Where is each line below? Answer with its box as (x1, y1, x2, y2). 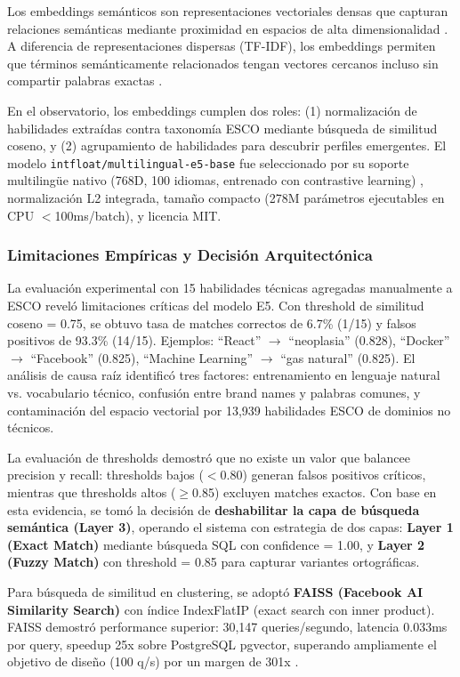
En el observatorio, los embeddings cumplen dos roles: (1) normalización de (7, 101, 417, 119)
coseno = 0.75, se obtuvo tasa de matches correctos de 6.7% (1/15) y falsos (7, 313, 416, 332)
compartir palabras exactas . (7, 71, 163, 90)
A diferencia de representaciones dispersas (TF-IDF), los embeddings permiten (7, 36, 436, 55)
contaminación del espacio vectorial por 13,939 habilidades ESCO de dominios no (7, 400, 451, 419)
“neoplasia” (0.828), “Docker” (288, 331, 450, 350)
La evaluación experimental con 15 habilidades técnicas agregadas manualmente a (7, 278, 453, 297)
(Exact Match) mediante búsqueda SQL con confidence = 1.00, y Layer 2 (7, 535, 425, 553)
